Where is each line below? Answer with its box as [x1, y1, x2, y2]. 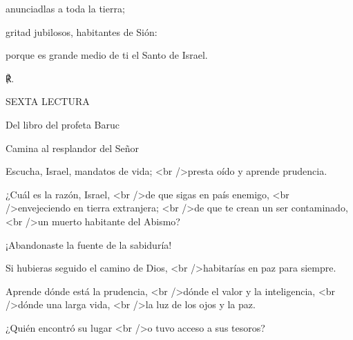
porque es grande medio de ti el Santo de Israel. [6, 48, 208, 62]
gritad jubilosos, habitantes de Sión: [6, 24, 158, 39]
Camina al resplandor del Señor [6, 140, 140, 155]
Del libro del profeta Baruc [6, 117, 120, 131]
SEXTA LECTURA [6, 94, 90, 108]
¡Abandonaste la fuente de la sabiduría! [6, 237, 172, 252]
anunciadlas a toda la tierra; [6, 1, 125, 15]
